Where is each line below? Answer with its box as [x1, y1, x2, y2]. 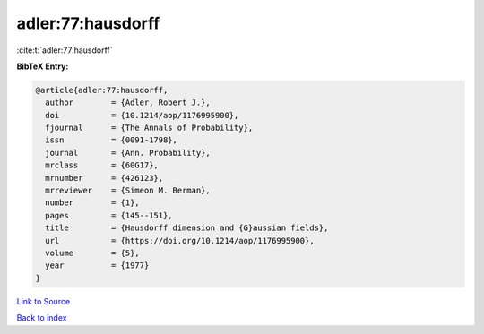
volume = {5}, [45, 248, 141, 258]
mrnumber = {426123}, [45, 173, 164, 183]
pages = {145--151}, [45, 210, 174, 220]
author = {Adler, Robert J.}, [45, 98, 211, 107]
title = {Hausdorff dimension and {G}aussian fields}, [45, 223, 329, 233]
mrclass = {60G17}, [45, 160, 159, 170]
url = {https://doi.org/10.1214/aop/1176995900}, [45, 236, 315, 245]
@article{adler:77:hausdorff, [35, 85, 169, 95]
